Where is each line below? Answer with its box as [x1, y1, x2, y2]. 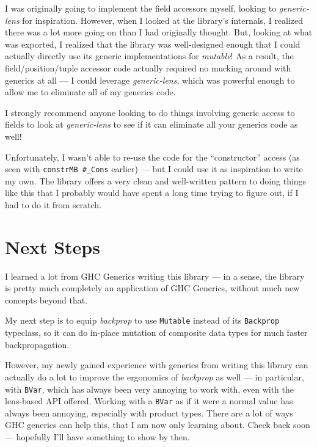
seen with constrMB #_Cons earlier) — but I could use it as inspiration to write [5, 162, 303, 175]
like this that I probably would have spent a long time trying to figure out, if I [5, 186, 299, 199]
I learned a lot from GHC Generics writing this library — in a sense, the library [5, 269, 305, 282]
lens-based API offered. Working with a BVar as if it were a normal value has [5, 394, 293, 407]
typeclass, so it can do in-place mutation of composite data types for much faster [5, 326, 308, 339]
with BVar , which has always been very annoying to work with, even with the [5, 382, 294, 395]
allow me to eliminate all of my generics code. [5, 85, 176, 98]
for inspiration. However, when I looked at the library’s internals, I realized [22, 13, 304, 26]
